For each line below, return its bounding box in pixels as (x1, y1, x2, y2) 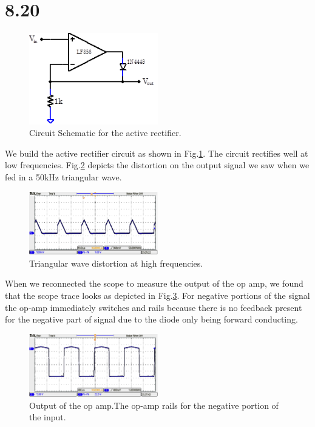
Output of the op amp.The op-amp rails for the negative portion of (29, 398, 279, 411)
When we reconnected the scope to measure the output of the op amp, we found (5, 277, 303, 290)
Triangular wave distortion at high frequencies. (29, 256, 203, 269)
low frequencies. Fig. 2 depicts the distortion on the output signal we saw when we (5, 159, 310, 171)
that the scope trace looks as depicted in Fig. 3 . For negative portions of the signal (5, 289, 310, 301)
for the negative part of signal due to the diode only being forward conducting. (5, 313, 298, 326)
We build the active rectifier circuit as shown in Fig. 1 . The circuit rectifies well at (5, 146, 308, 159)
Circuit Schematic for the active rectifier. (29, 126, 181, 139)
